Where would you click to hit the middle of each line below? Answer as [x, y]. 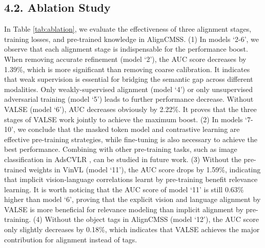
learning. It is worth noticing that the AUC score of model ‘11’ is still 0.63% [124, 189]
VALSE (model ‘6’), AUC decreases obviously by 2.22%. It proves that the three [130, 109]
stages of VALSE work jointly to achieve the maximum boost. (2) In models [124, 119]
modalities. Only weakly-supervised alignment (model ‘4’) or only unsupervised [129, 89]
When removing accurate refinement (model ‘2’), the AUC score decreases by [125, 59]
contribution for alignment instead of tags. [71, 239]
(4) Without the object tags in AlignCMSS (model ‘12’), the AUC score [146, 219]
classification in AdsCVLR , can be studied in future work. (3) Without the [123, 159]
